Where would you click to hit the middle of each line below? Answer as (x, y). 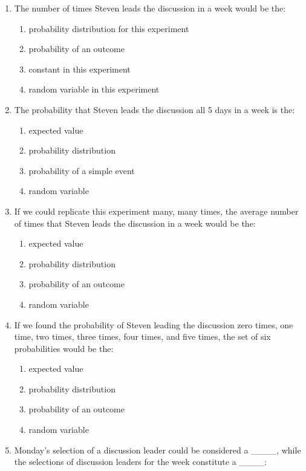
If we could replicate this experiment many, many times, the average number (156, 211)
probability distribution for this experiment (109, 28)
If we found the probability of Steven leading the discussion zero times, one (154, 324)
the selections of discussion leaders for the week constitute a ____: (141, 462)
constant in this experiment (80, 69)
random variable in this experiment (94, 89)
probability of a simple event (82, 170)
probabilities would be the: (64, 348)
